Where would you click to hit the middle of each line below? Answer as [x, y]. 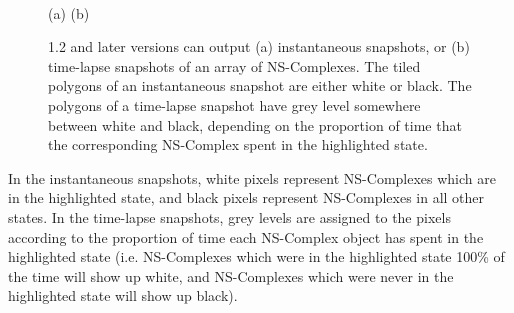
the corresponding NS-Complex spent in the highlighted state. [238, 144]
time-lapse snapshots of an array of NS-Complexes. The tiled [234, 65]
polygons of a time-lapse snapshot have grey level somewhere [234, 104]
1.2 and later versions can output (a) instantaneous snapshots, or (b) [259, 46]
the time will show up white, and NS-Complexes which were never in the [231, 275]
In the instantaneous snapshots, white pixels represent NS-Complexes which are [252, 177]
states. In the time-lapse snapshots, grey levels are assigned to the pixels [229, 216]
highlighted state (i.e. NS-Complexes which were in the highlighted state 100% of [256, 256]
